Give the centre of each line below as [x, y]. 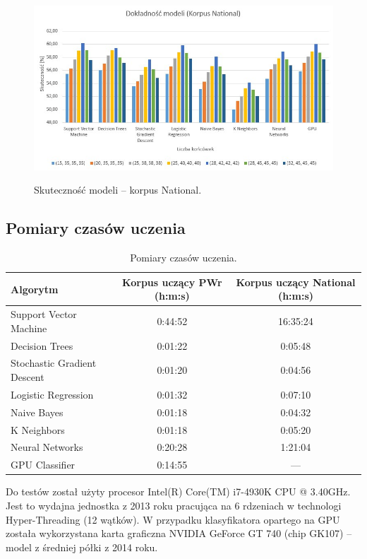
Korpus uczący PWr [172, 282]
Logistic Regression [52, 394]
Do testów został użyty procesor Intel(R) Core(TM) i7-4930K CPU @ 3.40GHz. [178, 492]
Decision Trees [42, 345]
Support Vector [44, 314]
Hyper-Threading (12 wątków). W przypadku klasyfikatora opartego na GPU [173, 519]
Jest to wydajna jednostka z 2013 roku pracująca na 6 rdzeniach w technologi [174, 505]
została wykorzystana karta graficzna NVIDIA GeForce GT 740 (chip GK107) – [179, 533]
